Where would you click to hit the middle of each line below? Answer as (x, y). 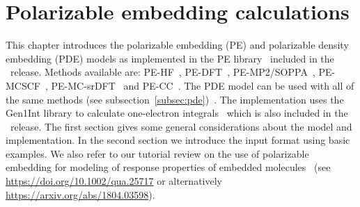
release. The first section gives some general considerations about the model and (181, 126)
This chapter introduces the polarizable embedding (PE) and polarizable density (177, 45)
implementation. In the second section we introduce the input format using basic (178, 140)
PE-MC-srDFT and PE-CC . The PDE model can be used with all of (203, 85)
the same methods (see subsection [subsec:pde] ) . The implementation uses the (175, 99)
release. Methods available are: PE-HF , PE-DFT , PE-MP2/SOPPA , (163, 72)
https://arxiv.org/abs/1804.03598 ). (80, 194)
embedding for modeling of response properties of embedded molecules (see (168, 167)
